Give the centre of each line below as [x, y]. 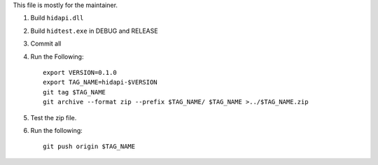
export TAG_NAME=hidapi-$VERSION [100, 82]
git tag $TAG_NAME [75, 92]
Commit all [46, 44]
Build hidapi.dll [57, 18]
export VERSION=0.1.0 [80, 72]
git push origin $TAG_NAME [89, 146]
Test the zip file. [54, 117]
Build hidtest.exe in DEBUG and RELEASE [94, 31]
